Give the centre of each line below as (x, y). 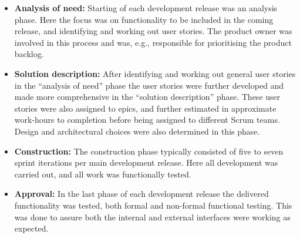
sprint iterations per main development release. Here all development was (146, 162)
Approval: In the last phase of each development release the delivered (141, 194)
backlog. (29, 54)
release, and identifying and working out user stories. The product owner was (153, 31)
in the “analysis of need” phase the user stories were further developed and (149, 85)
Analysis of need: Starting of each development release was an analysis (146, 8)
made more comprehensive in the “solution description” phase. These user (147, 97)
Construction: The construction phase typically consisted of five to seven (149, 151)
